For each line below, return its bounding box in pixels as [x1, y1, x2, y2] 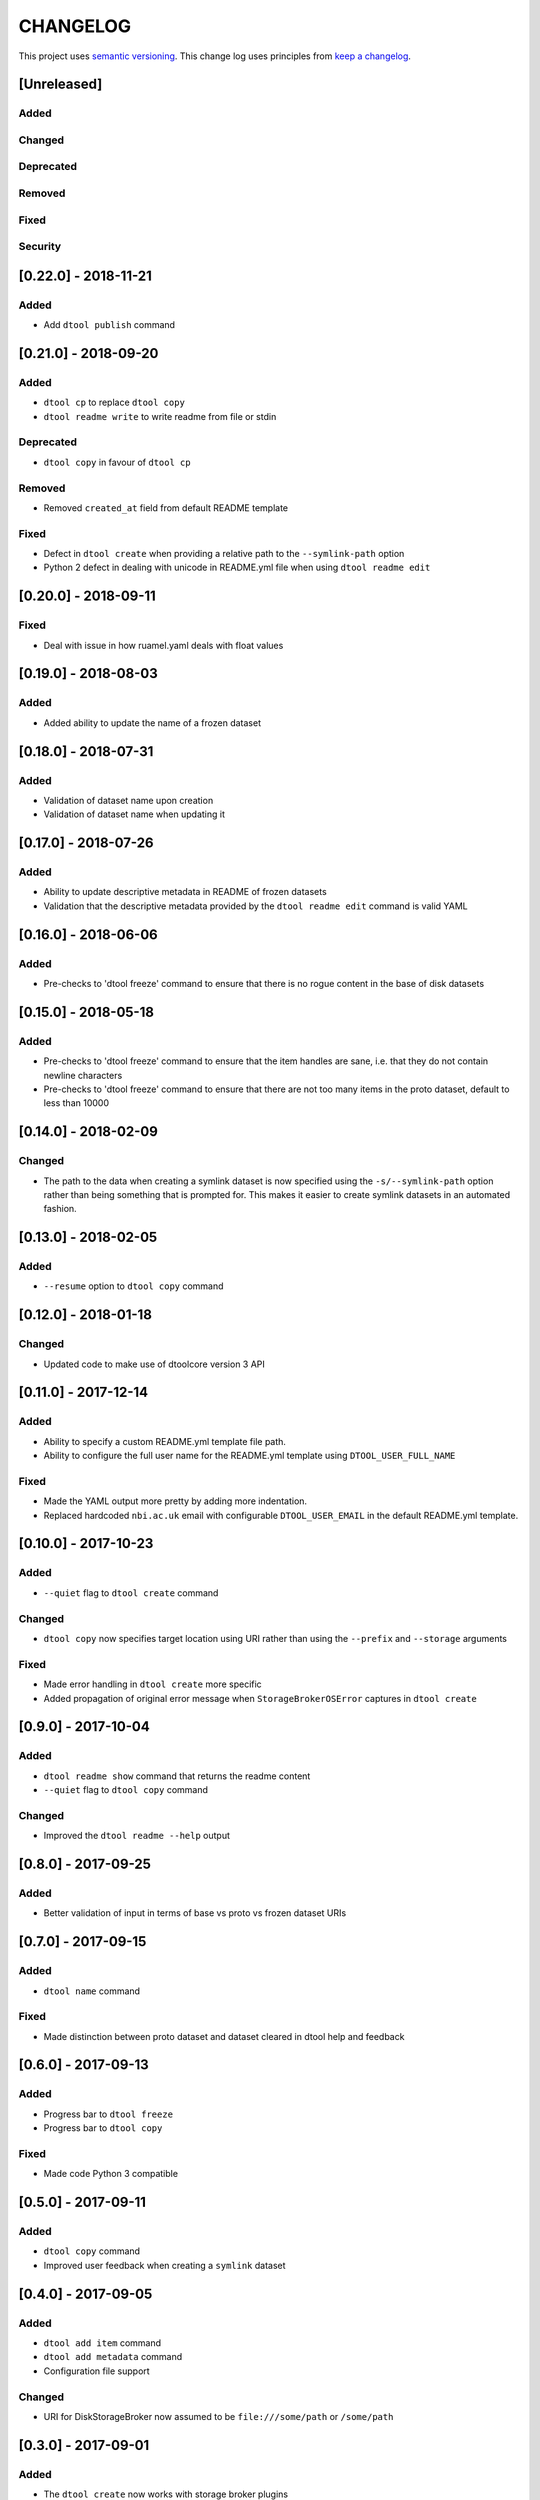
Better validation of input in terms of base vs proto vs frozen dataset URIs [43, 1907, 347, 1919]
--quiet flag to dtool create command [43, 1586, 219, 1599]
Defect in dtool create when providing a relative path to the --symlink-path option [43, 548, 405, 560]
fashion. [43, 1203, 77, 1215]
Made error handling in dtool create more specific [43, 1678, 262, 1690]
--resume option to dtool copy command [43, 1280, 224, 1292]
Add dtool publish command [43, 319, 175, 331]
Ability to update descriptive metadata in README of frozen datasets [43, 886, 327, 898]
